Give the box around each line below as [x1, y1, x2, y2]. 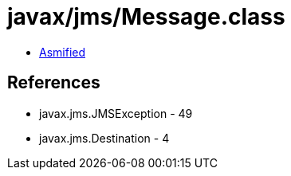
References [7, 72, 100, 93]
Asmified [39, 45, 86, 59]
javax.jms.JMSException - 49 [39, 106, 193, 120]
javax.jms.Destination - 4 [39, 131, 170, 145]
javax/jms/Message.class [7, 3, 285, 30]
